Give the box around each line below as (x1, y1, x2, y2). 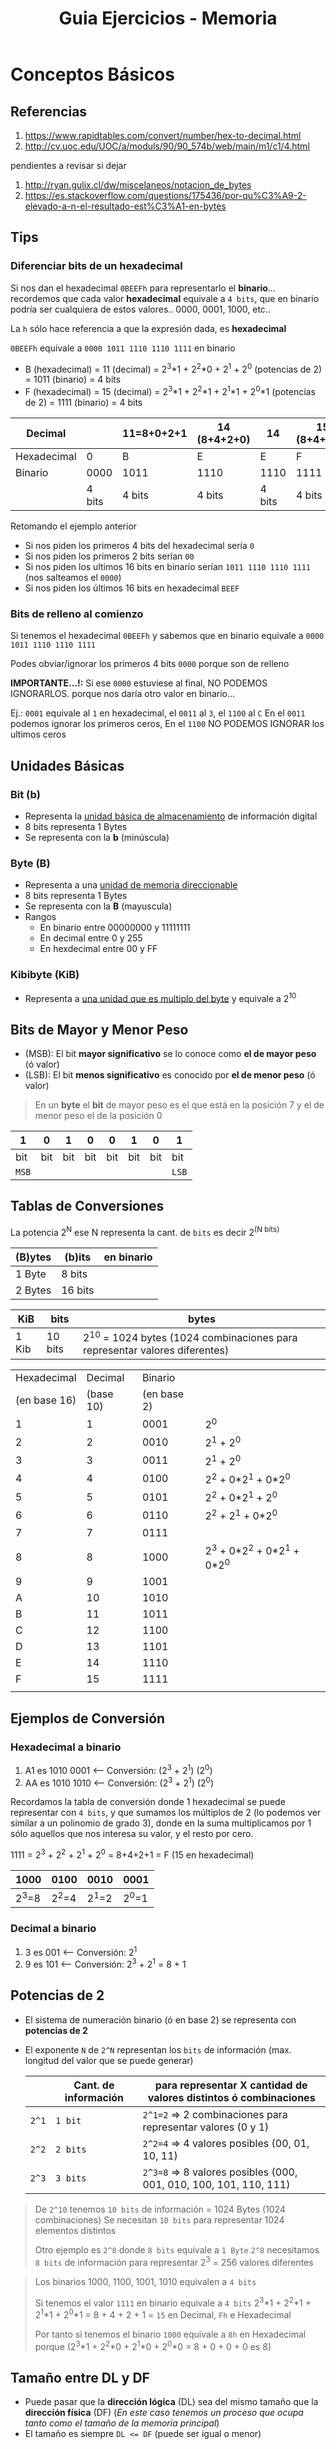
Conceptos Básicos (10, 63, 175, 86)
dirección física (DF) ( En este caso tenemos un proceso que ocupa (24, 2407, 304, 2419)
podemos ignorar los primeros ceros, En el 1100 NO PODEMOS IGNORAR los (10, 718, 325, 730)
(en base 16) (15, 1393, 77, 1407)
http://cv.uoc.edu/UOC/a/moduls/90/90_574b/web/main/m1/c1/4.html (24, 140, 310, 152)
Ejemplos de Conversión (10, 1710, 166, 1727)
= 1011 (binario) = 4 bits (24, 373, 122, 386)
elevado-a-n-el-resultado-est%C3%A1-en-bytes (24, 200, 227, 212)
